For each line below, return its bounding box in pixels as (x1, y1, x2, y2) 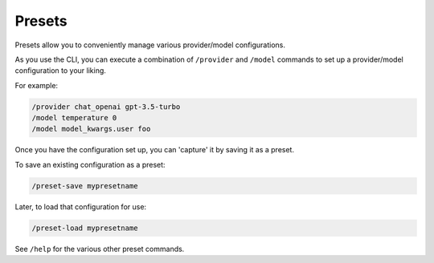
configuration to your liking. (14, 66, 106, 75)
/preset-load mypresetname (31, 223, 138, 233)
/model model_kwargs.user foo (31, 124, 151, 134)
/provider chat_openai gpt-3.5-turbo (31, 102, 181, 111)
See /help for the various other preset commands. (14, 244, 185, 253)
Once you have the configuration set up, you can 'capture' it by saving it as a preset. (14, 145, 295, 155)
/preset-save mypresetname (31, 181, 138, 190)
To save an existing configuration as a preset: (14, 160, 166, 169)
